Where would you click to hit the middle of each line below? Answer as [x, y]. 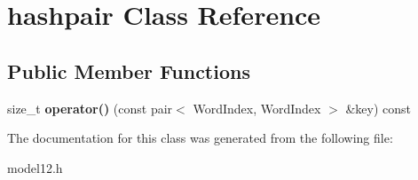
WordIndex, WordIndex [257, 108]
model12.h [35, 167]
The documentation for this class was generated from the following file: [200, 138]
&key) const [378, 108]
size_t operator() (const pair [90, 108]
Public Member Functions [129, 70]
